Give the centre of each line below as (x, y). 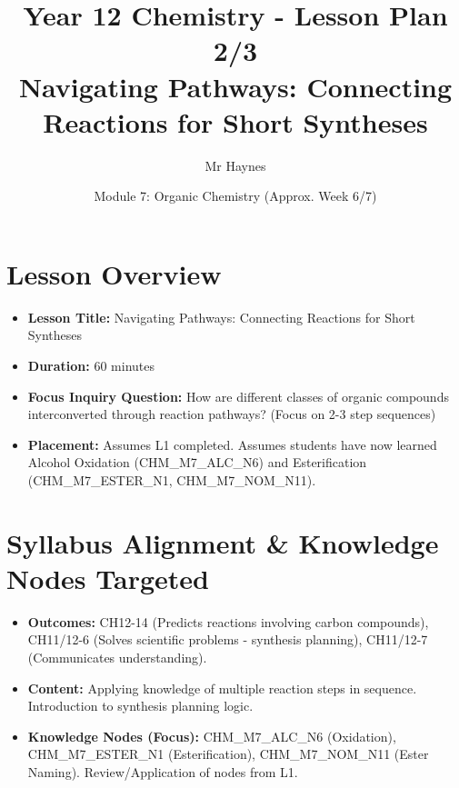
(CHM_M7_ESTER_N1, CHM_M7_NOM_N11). (172, 479)
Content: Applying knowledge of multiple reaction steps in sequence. (222, 688)
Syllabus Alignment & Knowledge (223, 542)
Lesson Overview (114, 273)
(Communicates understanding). (117, 658)
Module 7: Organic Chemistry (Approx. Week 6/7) (235, 196)
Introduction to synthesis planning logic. (140, 706)
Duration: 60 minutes (91, 365)
